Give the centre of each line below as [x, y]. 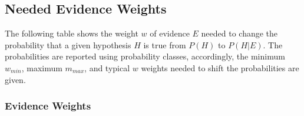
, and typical [107, 67]
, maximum [42, 67]
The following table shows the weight [72, 33]
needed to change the [239, 33]
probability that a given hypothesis [68, 44]
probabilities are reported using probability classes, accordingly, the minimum [145, 56]
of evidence [170, 33]
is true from [165, 44]
